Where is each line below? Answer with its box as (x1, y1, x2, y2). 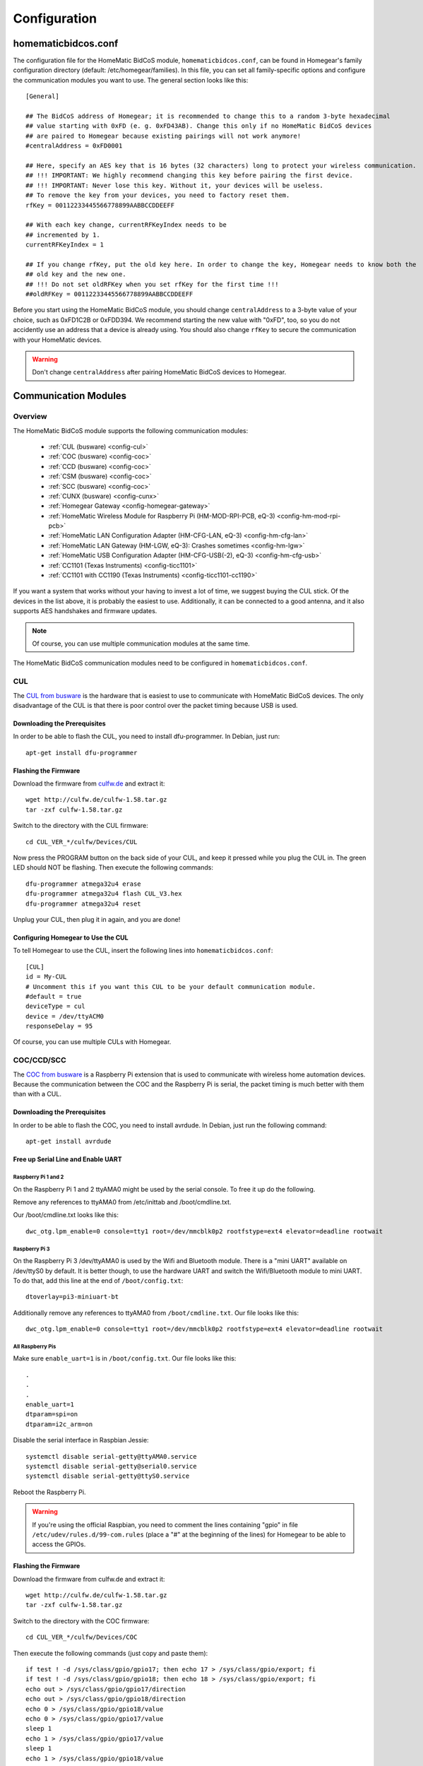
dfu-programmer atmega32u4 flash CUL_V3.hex (25, 890, 183, 898)
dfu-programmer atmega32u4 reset (25, 899, 141, 908)
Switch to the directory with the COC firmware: (13, 1616, 150, 1625)
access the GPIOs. (32, 1540, 86, 1548)
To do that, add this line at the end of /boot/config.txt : (13, 1276, 184, 1285)
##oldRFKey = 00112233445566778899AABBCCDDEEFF (25, 290, 193, 298)
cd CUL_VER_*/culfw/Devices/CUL (25, 838, 138, 846)
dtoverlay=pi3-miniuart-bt (25, 1293, 119, 1301)
